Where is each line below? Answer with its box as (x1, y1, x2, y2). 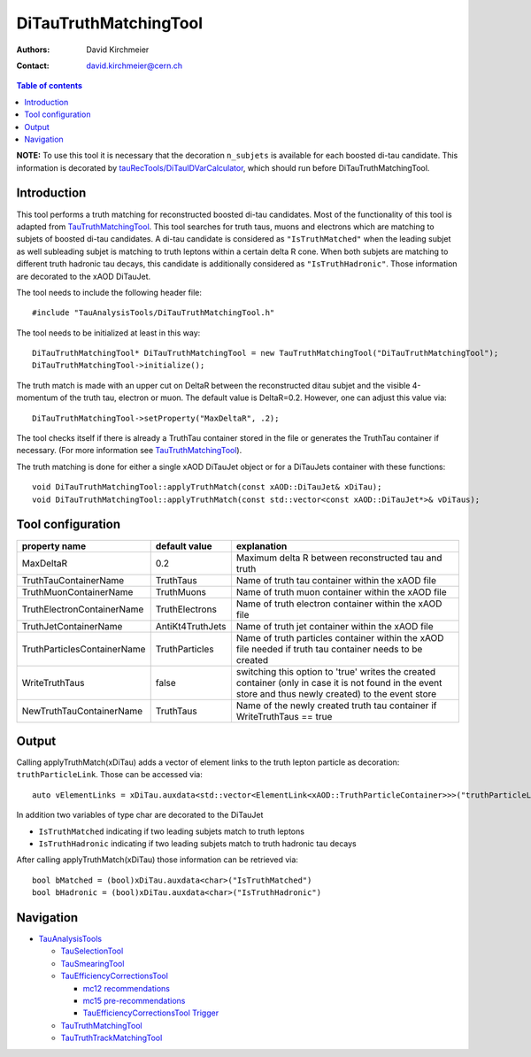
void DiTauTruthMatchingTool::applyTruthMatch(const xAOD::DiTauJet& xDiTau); (32, 482, 382, 492)
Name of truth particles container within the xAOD (235, 631, 444, 644)
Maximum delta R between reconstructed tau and (235, 552, 442, 564)
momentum (16, 392, 58, 403)
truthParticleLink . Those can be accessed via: (16, 769, 203, 780)
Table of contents (16, 81, 83, 91)
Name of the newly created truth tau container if (235, 699, 437, 712)
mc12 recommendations (82, 983, 170, 993)
